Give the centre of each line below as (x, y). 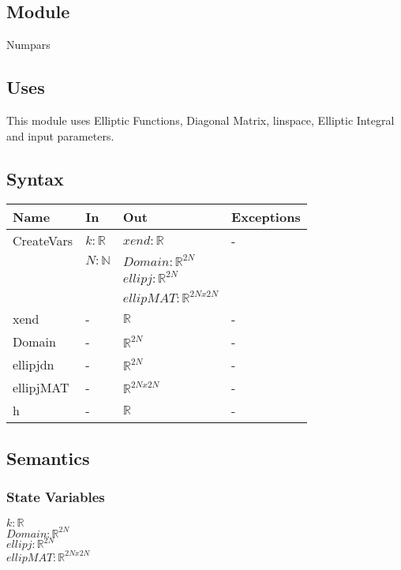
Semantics (48, 457)
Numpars (28, 45)
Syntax (35, 178)
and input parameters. (60, 135)
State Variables (56, 497)
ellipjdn (34, 365)
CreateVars (43, 241)
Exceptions (266, 217)
